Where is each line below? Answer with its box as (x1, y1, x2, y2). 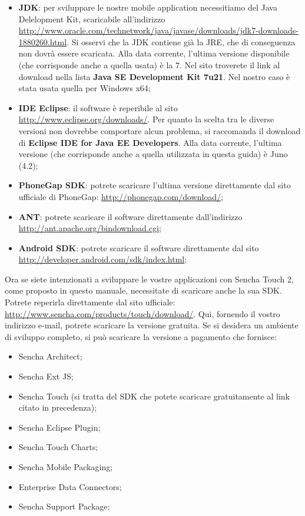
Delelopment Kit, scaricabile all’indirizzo (18, 12, 165, 25)
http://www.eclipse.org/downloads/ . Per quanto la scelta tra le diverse (18, 113, 274, 125)
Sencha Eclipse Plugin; (18, 421, 101, 433)
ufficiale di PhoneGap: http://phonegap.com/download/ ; (18, 190, 224, 202)
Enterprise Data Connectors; (18, 480, 122, 492)
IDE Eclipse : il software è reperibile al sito (18, 101, 178, 114)
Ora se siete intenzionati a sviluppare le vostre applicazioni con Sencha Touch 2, (5, 272, 294, 285)
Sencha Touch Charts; (18, 441, 98, 453)
